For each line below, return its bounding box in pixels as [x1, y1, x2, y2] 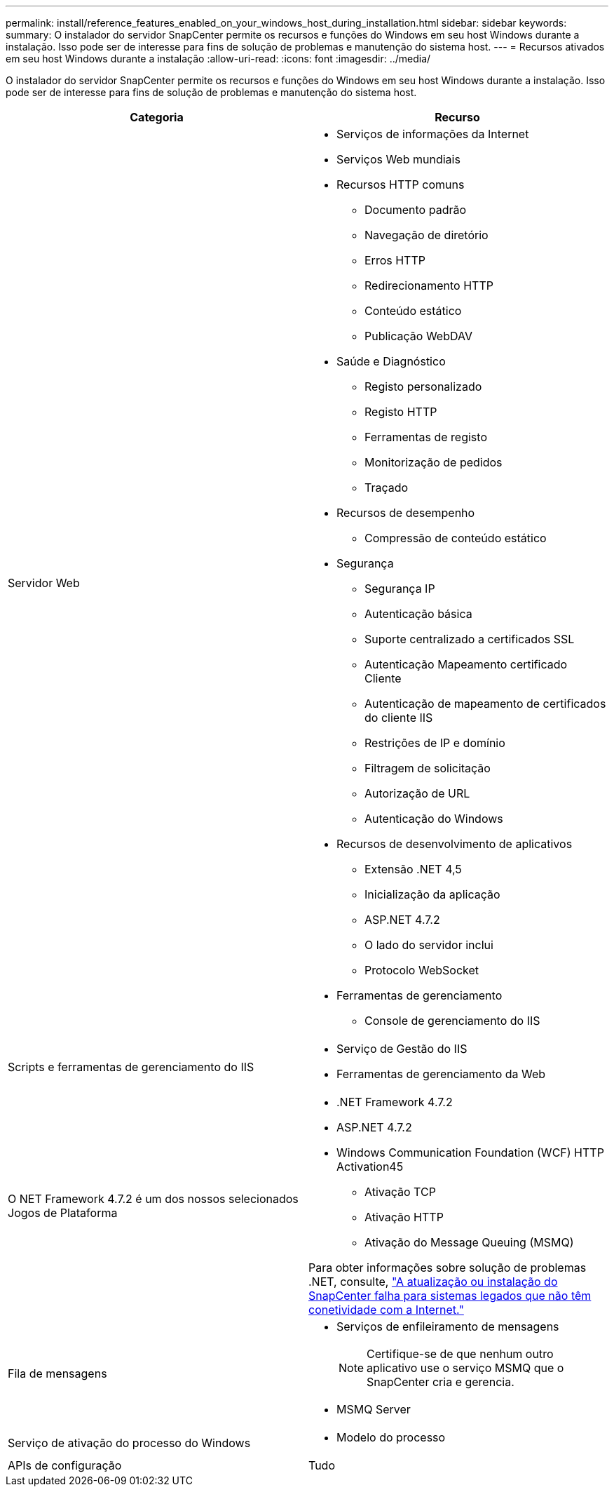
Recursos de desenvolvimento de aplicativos [336, 837, 573, 851]
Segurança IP [364, 582, 435, 596]
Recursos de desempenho [336, 506, 475, 520]
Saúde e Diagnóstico [336, 354, 446, 368]
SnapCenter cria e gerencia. [367, 1375, 514, 1389]
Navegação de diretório [364, 228, 489, 242]
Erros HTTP [364, 253, 425, 267]
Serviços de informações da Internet [336, 127, 529, 141]
